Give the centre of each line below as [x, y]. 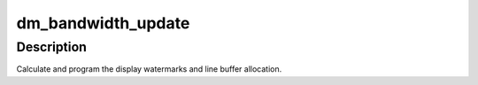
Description [52, 47]
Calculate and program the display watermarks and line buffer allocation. [149, 69]
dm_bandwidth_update [103, 23]
